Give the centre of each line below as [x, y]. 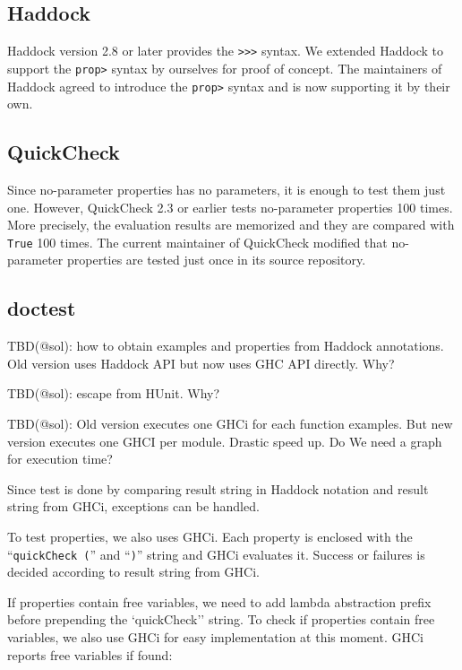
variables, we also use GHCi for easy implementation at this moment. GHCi [215, 636]
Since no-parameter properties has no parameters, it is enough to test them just [227, 189]
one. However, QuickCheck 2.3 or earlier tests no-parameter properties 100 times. [230, 207]
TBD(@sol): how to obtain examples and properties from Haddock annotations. [226, 346]
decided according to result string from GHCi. [133, 572]
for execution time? [60, 459]
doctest [42, 308]
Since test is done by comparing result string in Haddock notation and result [218, 488]
